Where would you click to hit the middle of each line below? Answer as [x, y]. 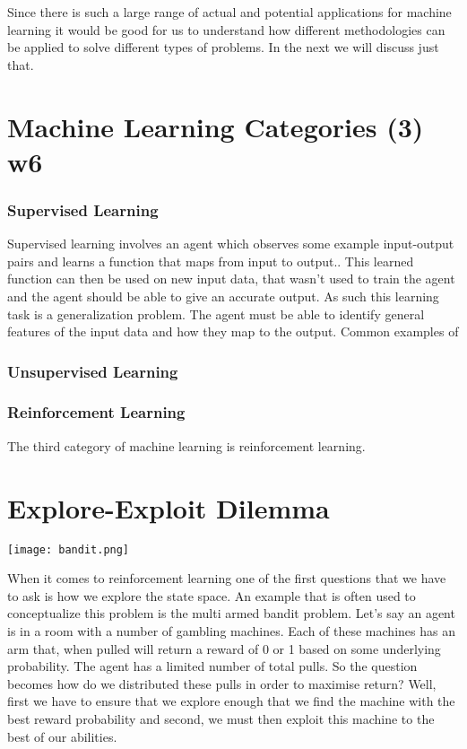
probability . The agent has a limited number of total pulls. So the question [212, 666]
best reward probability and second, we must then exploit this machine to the [221, 718]
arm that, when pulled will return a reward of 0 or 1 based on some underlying [224, 648]
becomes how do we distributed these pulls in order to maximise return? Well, [222, 683]
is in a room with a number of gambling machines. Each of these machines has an [231, 630]
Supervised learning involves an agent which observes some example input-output [231, 244]
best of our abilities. [62, 736]
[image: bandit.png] [69, 549]
